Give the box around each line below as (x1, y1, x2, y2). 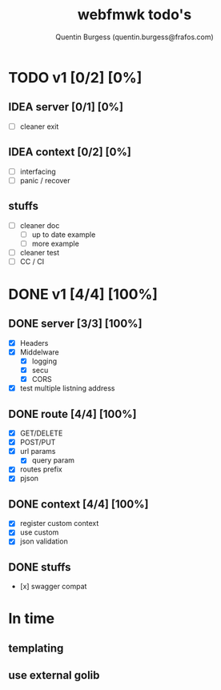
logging (31, 356, 58, 366)
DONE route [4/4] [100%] (8, 407, 137, 421)
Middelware (19, 347, 60, 357)
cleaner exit (19, 122, 59, 131)
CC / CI (19, 256, 45, 266)
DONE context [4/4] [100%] (8, 497, 150, 511)
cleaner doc (19, 220, 60, 230)
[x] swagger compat (19, 582, 87, 592)
